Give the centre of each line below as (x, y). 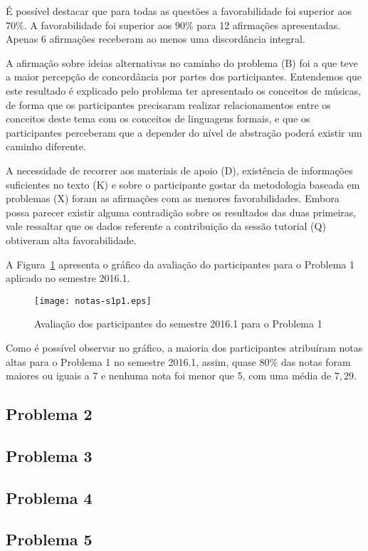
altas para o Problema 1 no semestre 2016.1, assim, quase (131, 361)
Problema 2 (49, 414)
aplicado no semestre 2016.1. (68, 278)
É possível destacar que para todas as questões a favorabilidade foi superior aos (179, 11)
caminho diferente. (46, 146)
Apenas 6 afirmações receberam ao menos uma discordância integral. (156, 39)
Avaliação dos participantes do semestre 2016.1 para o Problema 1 (178, 324)
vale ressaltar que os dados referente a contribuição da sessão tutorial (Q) (166, 226)
